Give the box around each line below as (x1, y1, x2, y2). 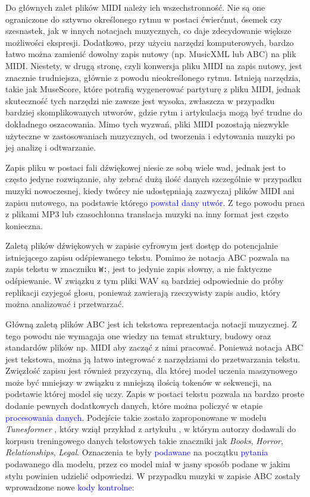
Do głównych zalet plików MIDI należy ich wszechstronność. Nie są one (5, 1, 265, 13)
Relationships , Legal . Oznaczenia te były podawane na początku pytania (5, 446, 268, 458)
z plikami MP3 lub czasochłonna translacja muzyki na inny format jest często (5, 208, 289, 220)
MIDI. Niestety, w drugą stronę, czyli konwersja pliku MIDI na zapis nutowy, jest (5, 59, 302, 71)
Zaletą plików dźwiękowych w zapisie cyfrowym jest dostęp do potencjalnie (5, 239, 278, 252)
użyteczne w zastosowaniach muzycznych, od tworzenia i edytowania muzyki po (5, 129, 295, 142)
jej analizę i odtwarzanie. (5, 141, 96, 154)
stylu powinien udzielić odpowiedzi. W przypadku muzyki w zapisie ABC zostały (5, 469, 300, 482)
